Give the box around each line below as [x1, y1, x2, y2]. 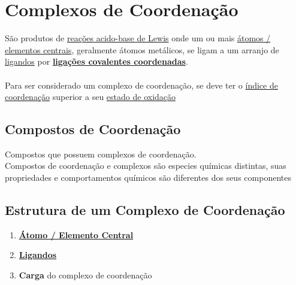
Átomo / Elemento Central [19, 228, 134, 241]
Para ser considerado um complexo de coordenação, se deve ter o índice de [5, 78, 278, 91]
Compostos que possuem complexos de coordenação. [5, 147, 197, 160]
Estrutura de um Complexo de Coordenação [5, 201, 285, 219]
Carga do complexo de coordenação [19, 269, 152, 281]
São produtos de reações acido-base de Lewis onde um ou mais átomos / [5, 32, 271, 44]
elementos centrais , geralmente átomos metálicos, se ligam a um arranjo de [5, 43, 279, 56]
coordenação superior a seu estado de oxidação [5, 90, 176, 103]
